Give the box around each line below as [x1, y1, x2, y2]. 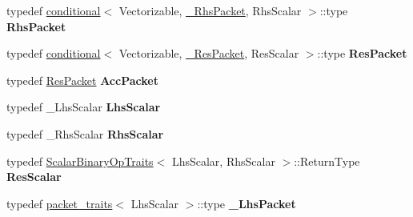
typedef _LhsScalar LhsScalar [6, 98, 161, 115]
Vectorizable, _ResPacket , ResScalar [118, 45, 299, 62]
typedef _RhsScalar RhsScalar [6, 125, 164, 142]
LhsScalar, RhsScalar [171, 152, 275, 169]
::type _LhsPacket [197, 195, 296, 211]
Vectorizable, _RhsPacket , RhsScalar [118, 2, 302, 18]
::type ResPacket [317, 45, 407, 62]
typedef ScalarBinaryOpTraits [6, 152, 154, 169]
